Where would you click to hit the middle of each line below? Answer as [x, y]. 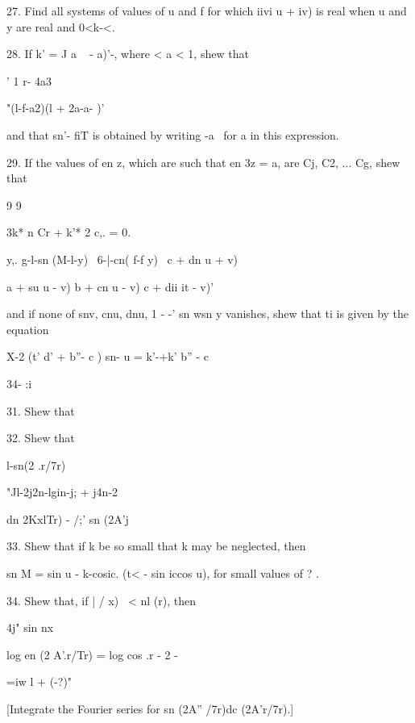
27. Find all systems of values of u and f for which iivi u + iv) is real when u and [207, 10]
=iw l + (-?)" [39, 681]
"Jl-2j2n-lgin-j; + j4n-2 [62, 492]
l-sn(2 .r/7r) [36, 464]
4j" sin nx [30, 627]
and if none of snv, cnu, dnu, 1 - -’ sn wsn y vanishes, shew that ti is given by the [208, 313]
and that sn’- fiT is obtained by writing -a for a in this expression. [173, 134]
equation [28, 329]
